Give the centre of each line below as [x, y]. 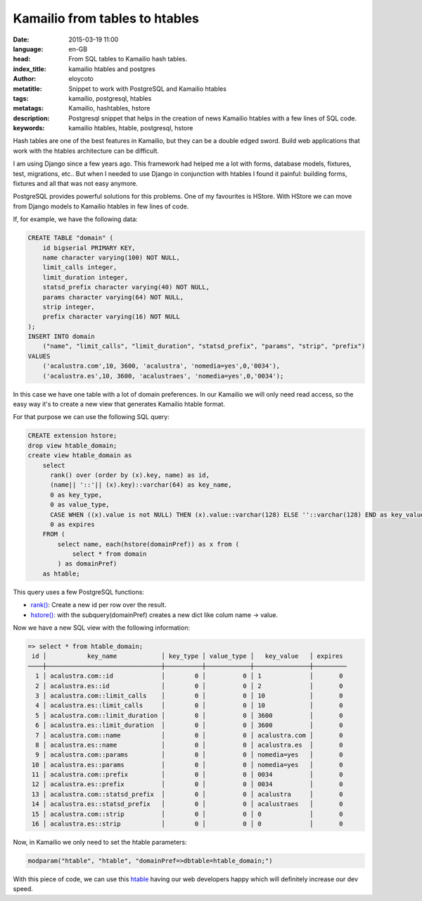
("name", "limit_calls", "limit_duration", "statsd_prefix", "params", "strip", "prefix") [204, 346]
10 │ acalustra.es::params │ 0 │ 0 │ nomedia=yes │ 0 [188, 765]
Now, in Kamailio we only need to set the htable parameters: [100, 843]
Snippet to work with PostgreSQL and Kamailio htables [147, 89]
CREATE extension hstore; [72, 436]
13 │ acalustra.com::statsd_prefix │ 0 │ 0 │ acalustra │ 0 [188, 794]
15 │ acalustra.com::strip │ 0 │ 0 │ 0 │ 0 [188, 814]
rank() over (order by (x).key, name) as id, [130, 475]
